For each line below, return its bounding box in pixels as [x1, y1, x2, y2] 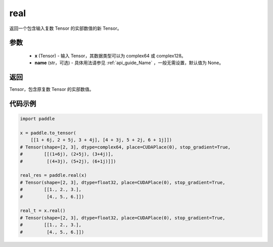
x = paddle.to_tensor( [20, 130, 76, 136]
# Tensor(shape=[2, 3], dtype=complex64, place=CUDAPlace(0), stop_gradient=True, [20, 144, 231, 150]
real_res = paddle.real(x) [20, 172, 87, 178]
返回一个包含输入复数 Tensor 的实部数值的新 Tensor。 [9, 25, 122, 31]
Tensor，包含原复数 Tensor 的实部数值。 [9, 86, 94, 92]
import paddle [20, 116, 55, 122]
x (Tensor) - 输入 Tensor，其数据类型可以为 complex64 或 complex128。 [34, 53, 187, 59]
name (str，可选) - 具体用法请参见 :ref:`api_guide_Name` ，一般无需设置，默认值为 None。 [34, 60, 224, 66]
